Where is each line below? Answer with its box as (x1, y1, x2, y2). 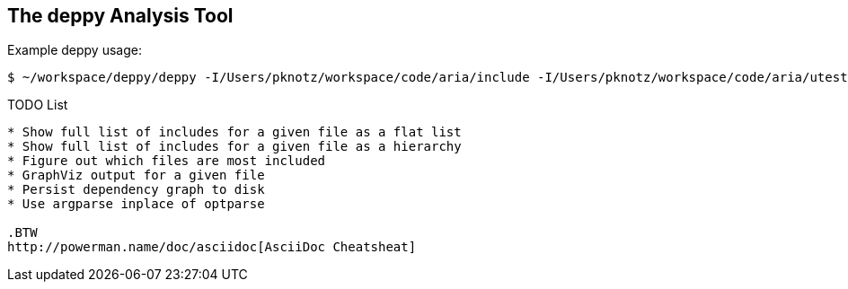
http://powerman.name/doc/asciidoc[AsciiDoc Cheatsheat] (7, 240, 417, 255)
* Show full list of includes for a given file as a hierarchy (7, 139, 462, 154)
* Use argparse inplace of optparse (7, 197, 265, 212)
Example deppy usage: (7, 42, 142, 58)
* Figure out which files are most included (7, 153, 326, 169)
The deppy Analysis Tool (7, 4, 234, 27)
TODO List (7, 97, 68, 113)
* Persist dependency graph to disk (7, 182, 265, 197)
